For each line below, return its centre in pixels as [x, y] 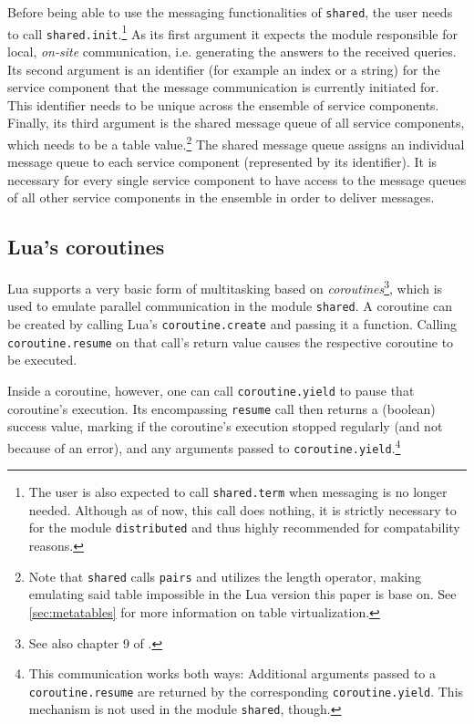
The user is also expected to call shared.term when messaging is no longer [238, 492]
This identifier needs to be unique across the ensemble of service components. [223, 104]
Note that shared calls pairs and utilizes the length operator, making [225, 576]
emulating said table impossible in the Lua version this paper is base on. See [242, 594]
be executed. [42, 360]
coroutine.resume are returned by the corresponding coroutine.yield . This [246, 691]
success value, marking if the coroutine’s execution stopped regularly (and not [225, 426]
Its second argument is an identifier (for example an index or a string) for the [224, 69]
